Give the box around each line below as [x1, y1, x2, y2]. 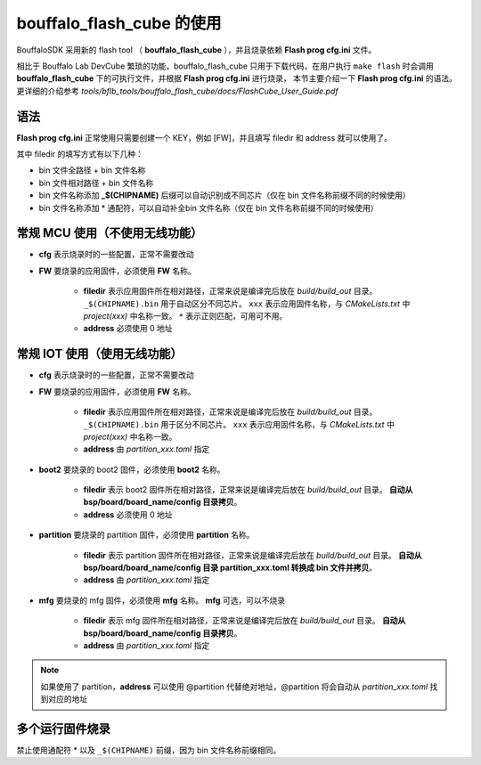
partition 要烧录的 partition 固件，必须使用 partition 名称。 [38, 530, 255, 541]
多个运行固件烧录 [16, 721, 110, 737]
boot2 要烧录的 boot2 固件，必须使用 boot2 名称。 [38, 464, 226, 475]
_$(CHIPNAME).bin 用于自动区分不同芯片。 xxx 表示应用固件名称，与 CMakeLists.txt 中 [83, 298, 411, 309]
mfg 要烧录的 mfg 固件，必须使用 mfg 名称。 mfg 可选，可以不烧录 [38, 595, 285, 606]
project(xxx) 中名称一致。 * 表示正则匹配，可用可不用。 [83, 311, 288, 321]
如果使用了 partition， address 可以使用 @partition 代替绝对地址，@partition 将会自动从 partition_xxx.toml [40, 681, 428, 692]
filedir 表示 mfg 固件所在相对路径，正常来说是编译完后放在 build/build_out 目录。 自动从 [83, 615, 406, 626]
